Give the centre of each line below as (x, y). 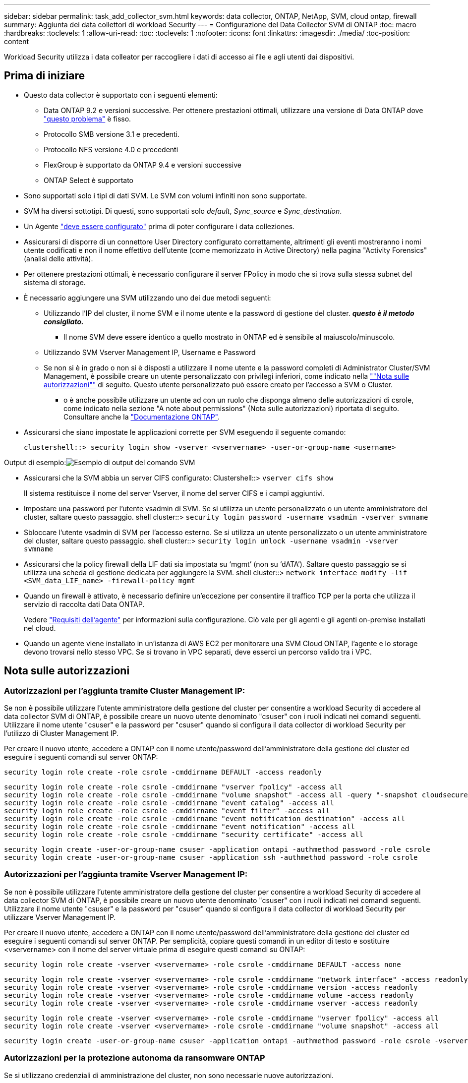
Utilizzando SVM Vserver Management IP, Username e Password (150, 352)
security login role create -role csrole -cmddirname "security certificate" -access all (184, 835)
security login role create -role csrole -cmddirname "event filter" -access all (167, 811)
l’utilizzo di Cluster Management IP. (61, 733)
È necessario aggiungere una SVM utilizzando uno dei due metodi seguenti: (147, 298)
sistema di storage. (55, 282)
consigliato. (64, 321)
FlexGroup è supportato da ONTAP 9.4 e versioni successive (143, 165)
